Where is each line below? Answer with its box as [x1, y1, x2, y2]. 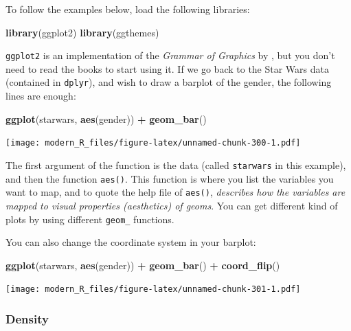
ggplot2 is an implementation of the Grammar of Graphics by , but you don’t [5, 48, 335, 62]
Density [5, 310, 49, 327]
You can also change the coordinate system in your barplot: [5, 235, 256, 249]
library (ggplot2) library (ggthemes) [5, 25, 159, 39]
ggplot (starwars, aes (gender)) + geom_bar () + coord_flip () [5, 258, 280, 272]
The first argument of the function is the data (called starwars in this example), [5, 157, 346, 172]
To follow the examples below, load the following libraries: [5, 2, 250, 16]
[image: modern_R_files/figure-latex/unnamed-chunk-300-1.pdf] [5, 138, 301, 148]
